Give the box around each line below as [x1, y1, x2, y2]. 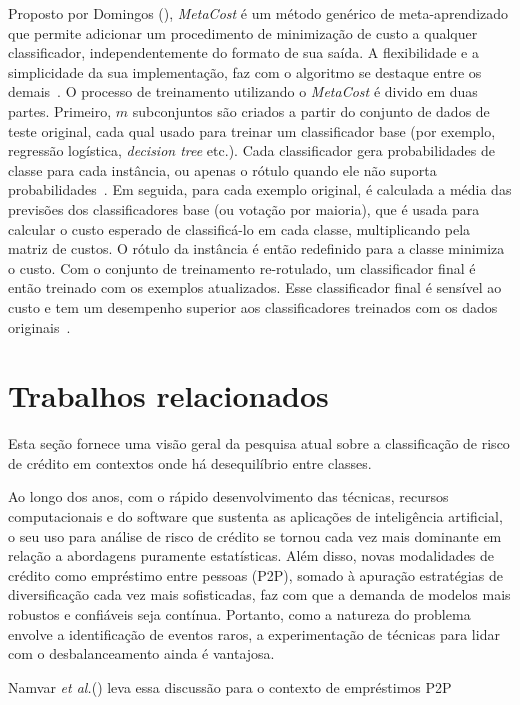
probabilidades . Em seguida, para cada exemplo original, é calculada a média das [8, 179, 512, 200]
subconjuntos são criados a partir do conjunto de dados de [132, 100, 490, 121]
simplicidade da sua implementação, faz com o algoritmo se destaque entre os [8, 61, 482, 82]
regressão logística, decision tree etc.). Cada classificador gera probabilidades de [8, 140, 495, 161]
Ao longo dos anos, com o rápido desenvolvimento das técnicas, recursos [8, 486, 449, 507]
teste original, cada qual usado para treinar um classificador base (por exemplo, [8, 120, 496, 141]
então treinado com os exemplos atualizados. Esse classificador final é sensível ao [8, 277, 502, 298]
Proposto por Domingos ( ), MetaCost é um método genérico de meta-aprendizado [8, 3, 509, 23]
